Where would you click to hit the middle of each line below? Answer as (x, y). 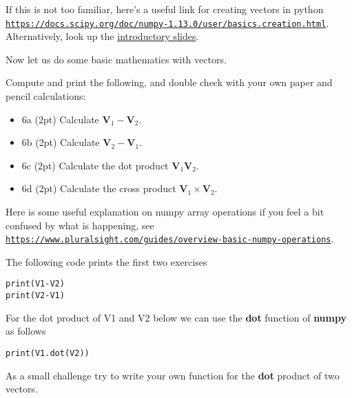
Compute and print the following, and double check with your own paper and (169, 82)
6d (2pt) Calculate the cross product (99, 188)
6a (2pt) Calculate (60, 119)
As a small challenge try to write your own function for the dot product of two (173, 375)
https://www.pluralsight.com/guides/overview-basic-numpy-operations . (170, 239)
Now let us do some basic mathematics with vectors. (116, 59)
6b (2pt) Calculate (61, 142)
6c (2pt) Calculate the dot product (95, 165)
